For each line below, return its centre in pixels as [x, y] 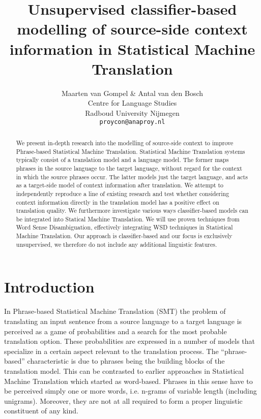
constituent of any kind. [41, 411]
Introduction [49, 287]
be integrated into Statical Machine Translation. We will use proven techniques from [128, 219]
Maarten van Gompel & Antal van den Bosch [132, 93]
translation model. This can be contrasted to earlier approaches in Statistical [124, 370]
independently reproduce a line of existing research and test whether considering [123, 193]
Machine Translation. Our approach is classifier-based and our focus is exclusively [124, 236]
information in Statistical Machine [132, 49]
